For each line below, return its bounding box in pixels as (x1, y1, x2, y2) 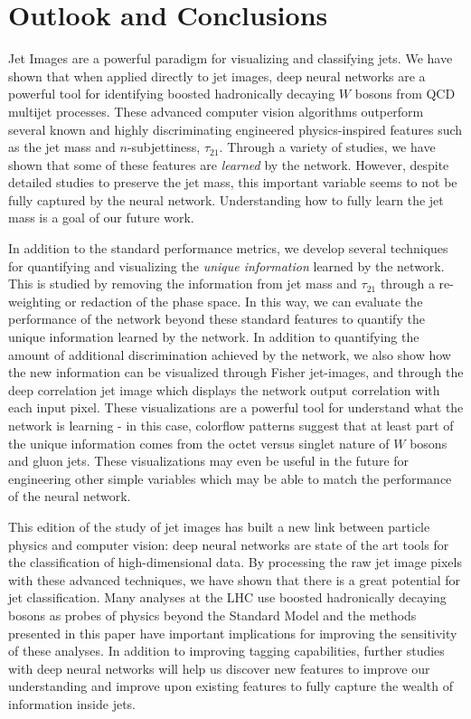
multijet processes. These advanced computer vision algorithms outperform (8, 101, 424, 120)
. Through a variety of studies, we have (219, 137, 436, 156)
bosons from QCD (354, 84, 456, 103)
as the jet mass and (8, 137, 116, 156)
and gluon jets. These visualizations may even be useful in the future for (8, 451, 410, 470)
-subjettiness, (127, 137, 201, 156)
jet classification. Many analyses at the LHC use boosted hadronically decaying (8, 588, 447, 607)
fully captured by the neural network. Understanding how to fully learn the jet (8, 190, 444, 209)
